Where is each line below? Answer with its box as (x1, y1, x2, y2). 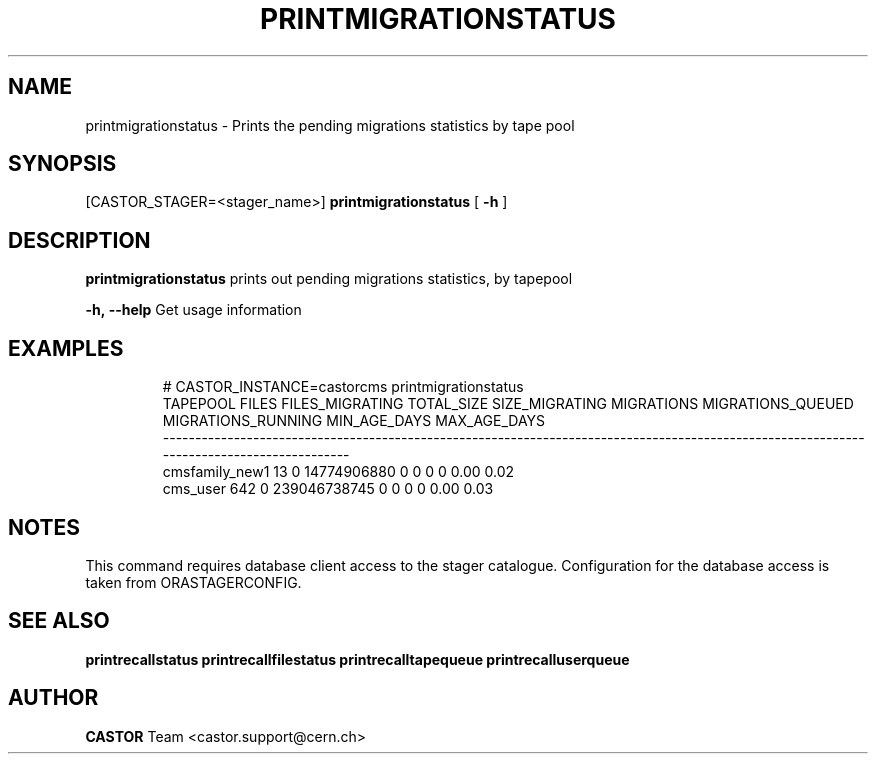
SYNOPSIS (8, 151, 117, 177)
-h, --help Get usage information (85, 301, 302, 319)
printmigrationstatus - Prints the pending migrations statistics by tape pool (85, 116, 575, 134)
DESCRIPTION (8, 227, 151, 253)
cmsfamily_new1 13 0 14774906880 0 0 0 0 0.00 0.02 (162, 463, 515, 481)
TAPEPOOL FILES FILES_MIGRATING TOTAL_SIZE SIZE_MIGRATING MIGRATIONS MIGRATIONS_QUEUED (162, 395, 854, 413)
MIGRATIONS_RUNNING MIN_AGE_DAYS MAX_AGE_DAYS (162, 412, 546, 430)
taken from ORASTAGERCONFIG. (85, 573, 302, 591)
